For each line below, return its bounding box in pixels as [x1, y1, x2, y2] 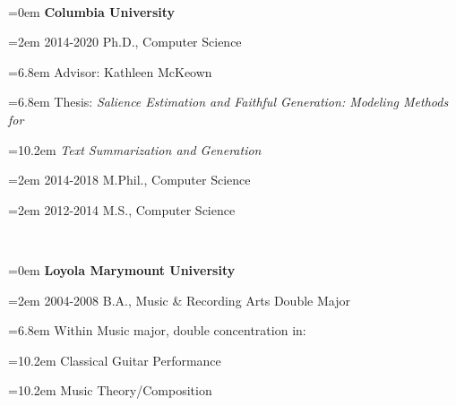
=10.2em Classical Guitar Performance [8, 350, 221, 369]
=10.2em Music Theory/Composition [8, 381, 212, 400]
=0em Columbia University [8, 2, 176, 21]
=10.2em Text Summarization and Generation [8, 140, 262, 159]
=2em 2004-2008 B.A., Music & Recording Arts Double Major [8, 290, 350, 309]
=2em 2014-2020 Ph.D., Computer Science [8, 32, 242, 51]
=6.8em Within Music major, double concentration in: [8, 321, 306, 340]
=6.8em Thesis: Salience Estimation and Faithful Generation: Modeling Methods [8, 92, 449, 111]
